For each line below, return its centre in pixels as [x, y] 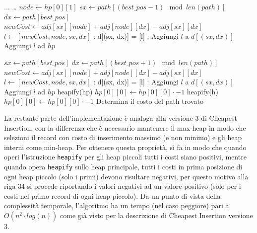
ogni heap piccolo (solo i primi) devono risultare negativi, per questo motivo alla [126, 176]
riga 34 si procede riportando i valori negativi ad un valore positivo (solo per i [123, 186]
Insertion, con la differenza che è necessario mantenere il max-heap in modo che [125, 127]
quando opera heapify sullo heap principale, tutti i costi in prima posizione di [123, 166]
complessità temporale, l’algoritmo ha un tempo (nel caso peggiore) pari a [117, 205]
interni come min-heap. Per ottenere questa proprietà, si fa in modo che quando [125, 147]
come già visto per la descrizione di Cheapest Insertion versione [157, 215]
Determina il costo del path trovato [150, 101]
